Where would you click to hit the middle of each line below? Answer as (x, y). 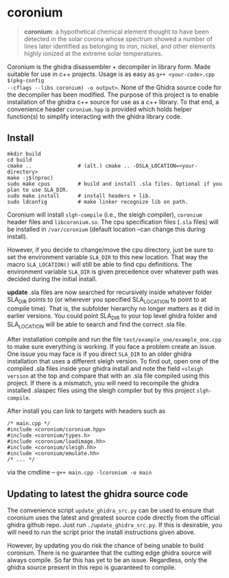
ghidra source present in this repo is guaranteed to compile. (92, 567)
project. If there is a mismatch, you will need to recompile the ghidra (103, 383)
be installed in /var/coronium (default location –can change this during (106, 229)
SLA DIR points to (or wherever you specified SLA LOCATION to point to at (107, 300)
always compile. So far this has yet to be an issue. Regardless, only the (107, 559)
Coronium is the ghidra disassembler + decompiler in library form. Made (109, 67)
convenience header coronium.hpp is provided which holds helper (99, 109)
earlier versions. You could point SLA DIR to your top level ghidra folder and (112, 316)
